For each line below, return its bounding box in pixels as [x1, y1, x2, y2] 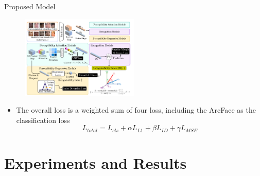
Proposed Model [4, 1, 56, 11]
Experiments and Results [4, 152, 187, 173]
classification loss [16, 114, 70, 125]
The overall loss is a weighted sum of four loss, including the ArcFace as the [16, 104, 256, 115]
